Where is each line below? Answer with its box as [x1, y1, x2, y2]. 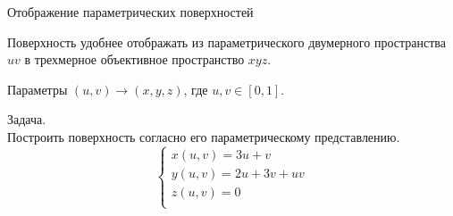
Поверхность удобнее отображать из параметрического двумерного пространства [7, 32, 446, 51]
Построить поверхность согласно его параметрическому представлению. [7, 127, 400, 145]
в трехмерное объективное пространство [24, 50, 245, 69]
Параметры [7, 79, 68, 98]
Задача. [7, 110, 46, 129]
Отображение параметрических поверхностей [7, 3, 254, 21]
